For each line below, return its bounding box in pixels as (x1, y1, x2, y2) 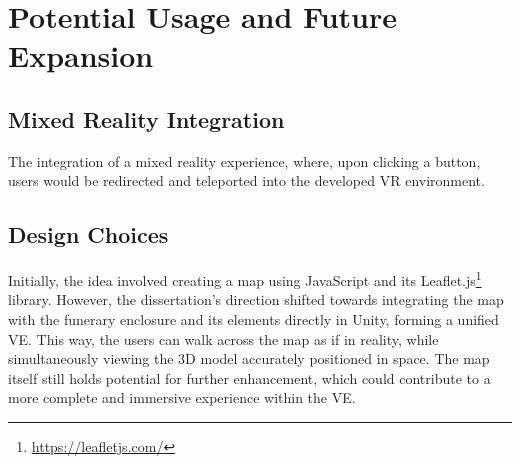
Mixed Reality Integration (8, 103, 285, 134)
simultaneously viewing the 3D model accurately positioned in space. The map (8, 348, 490, 369)
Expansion (8, 35, 154, 76)
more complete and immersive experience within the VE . (8, 387, 356, 408)
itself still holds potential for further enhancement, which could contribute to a (8, 367, 491, 388)
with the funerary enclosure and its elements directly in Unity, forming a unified (8, 309, 499, 329)
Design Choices (8, 219, 169, 250)
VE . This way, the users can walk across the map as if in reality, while (8, 328, 439, 349)
